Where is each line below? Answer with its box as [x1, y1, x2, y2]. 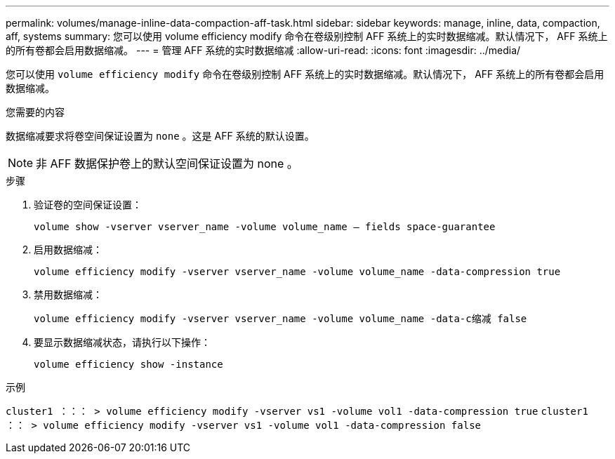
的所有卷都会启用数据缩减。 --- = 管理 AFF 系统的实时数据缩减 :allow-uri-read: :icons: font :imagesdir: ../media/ [6, 44, 521, 56]
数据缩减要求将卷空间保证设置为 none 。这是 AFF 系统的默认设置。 [6, 130, 315, 142]
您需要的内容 [6, 106, 65, 118]
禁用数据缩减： [34, 288, 102, 300]
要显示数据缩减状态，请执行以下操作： [34, 336, 211, 348]
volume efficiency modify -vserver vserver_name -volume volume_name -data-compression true [34, 266, 561, 277]
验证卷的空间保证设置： [34, 199, 142, 211]
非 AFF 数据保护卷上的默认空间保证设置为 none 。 [36, 157, 298, 171]
